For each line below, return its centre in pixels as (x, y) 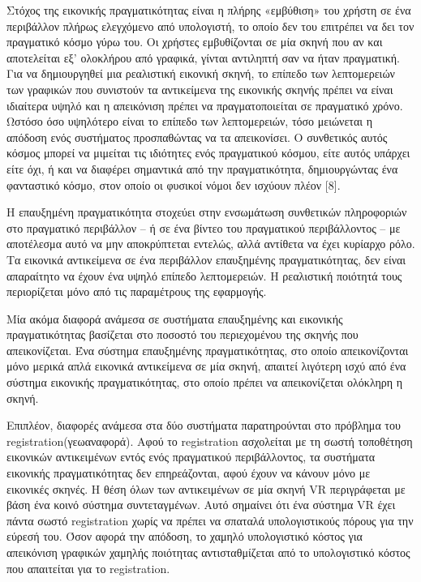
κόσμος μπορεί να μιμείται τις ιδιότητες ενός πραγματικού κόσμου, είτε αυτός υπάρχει (208, 153)
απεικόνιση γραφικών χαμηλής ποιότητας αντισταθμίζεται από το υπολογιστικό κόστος (208, 552)
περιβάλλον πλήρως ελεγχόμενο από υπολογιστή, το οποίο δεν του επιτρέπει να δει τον (210, 26)
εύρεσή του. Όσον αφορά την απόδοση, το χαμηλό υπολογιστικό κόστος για (185, 536)
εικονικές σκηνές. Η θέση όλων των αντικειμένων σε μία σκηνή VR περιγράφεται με (206, 488)
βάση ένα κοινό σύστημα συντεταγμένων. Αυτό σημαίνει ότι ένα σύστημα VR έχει (201, 505)
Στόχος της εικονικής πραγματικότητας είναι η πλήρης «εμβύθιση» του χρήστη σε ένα (209, 10)
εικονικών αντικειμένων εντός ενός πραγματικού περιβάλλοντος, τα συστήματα (191, 457)
